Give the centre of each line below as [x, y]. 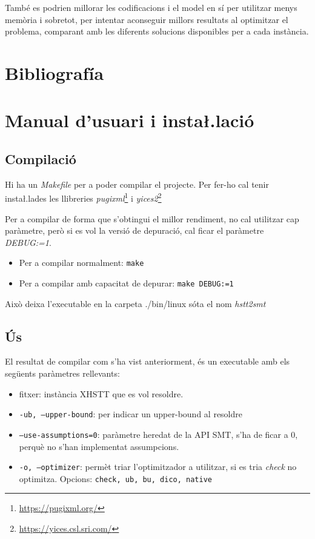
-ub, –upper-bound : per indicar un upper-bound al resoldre [131, 414]
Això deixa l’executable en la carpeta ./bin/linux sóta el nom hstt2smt [135, 303]
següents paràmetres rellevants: [62, 373]
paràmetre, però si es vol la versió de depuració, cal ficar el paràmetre [134, 230]
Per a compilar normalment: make [81, 263]
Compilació [41, 158]
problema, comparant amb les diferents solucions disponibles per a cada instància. [157, 31]
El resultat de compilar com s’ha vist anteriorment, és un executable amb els [148, 361]
